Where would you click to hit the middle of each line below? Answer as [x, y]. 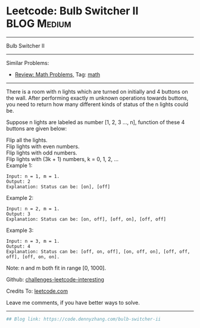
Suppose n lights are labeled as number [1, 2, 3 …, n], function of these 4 [96, 122]
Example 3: [20, 230]
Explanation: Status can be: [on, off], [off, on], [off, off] [86, 219]
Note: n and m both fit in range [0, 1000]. [56, 268]
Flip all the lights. [27, 140]
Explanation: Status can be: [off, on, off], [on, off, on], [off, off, [98, 252]
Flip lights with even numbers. [43, 146]
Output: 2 [18, 181]
